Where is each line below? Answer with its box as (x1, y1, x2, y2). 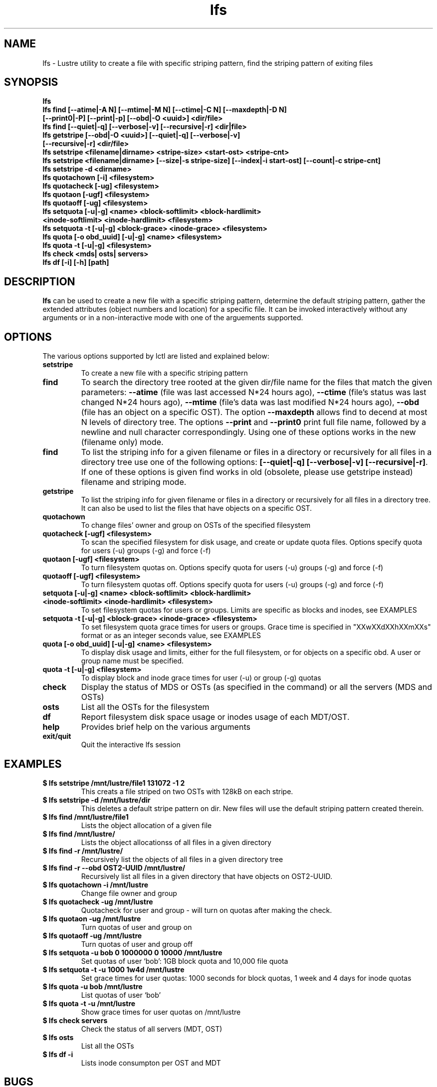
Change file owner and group (81, 888, 177, 897)
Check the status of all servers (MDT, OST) (81, 1024, 222, 1033)
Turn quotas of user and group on (81, 922, 192, 931)
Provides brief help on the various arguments (81, 722, 250, 732)
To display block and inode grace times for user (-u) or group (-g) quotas (81, 673, 321, 682)
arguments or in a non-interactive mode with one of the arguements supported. (42, 313, 303, 322)
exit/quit (42, 732, 71, 741)
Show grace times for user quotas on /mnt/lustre (81, 1007, 241, 1016)
